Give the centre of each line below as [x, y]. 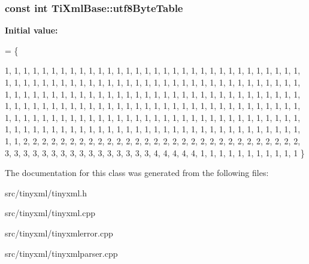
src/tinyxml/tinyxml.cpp [50, 213]
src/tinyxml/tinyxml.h [46, 192]
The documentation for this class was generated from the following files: [137, 173]
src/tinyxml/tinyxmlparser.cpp [61, 253]
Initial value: [31, 30]
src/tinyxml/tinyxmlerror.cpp [59, 233]
